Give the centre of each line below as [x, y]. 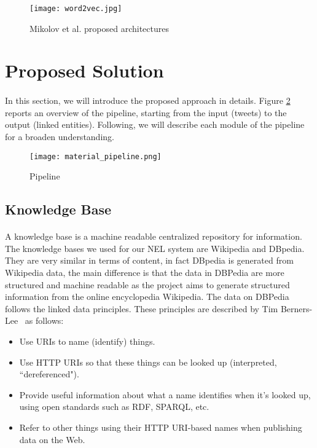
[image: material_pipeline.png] [96, 156]
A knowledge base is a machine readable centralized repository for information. [154, 236]
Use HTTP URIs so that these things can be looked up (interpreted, [148, 362]
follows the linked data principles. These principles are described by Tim [142, 308]
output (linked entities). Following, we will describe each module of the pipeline [155, 124]
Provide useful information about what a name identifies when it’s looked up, [165, 394]
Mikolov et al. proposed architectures [99, 28]
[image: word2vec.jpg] [76, 9]
